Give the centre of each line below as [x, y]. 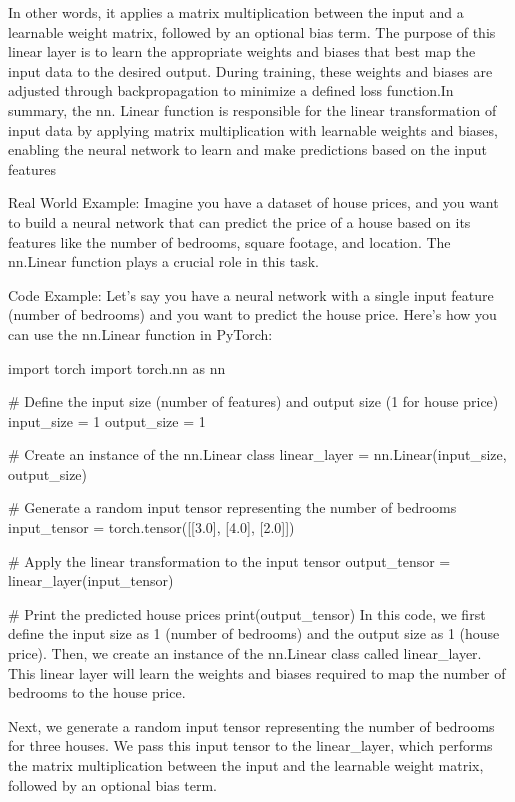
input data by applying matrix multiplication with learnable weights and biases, [253, 129]
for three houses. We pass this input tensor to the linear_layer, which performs [250, 745]
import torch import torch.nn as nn [117, 367]
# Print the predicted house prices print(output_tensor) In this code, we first [247, 613]
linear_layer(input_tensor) [91, 580]
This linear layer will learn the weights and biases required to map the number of [257, 672]
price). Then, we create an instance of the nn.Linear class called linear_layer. [245, 653]
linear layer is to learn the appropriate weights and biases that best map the [242, 51]
